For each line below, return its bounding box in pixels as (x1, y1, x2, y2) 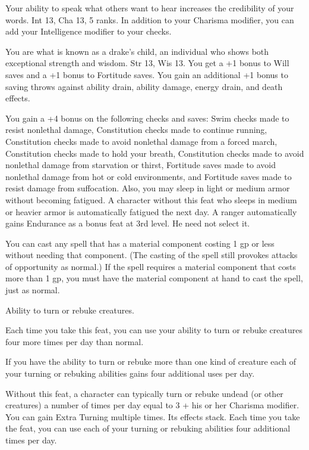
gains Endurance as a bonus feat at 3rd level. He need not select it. (5, 217, 250, 229)
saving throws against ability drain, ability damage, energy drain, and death (5, 80, 283, 92)
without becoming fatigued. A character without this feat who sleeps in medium (5, 193, 297, 206)
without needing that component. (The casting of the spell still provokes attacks (5, 249, 298, 261)
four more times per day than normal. (5, 335, 144, 347)
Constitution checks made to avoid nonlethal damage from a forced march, (5, 135, 278, 147)
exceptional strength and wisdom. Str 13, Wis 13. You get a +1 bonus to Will (5, 57, 289, 69)
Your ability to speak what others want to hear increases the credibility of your (5, 2, 294, 14)
